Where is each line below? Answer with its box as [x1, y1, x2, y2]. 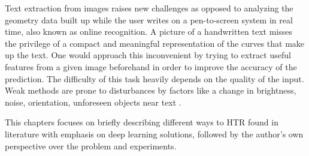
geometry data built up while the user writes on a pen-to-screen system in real [5, 13, 293, 26]
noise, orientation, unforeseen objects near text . [5, 95, 181, 108]
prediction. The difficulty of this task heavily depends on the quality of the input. [5, 72, 304, 85]
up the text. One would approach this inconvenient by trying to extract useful [5, 49, 291, 61]
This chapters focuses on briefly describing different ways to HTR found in [5, 116, 278, 128]
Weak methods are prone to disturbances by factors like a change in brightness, [5, 84, 296, 97]
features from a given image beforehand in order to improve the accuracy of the [5, 60, 297, 73]
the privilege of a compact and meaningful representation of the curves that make [5, 37, 305, 49]
